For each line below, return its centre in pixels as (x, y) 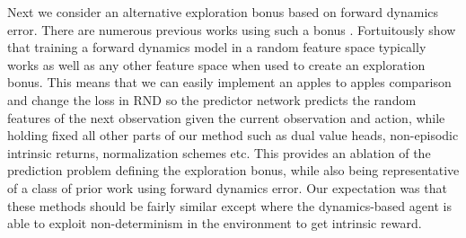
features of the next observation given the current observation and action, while (226, 117)
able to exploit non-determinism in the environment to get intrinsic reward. (215, 223)
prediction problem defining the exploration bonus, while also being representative (233, 170)
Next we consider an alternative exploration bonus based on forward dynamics (223, 12)
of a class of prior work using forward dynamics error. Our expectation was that (227, 187)
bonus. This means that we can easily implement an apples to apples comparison (229, 82)
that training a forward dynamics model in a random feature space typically (217, 47)
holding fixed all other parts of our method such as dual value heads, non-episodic (233, 135)
